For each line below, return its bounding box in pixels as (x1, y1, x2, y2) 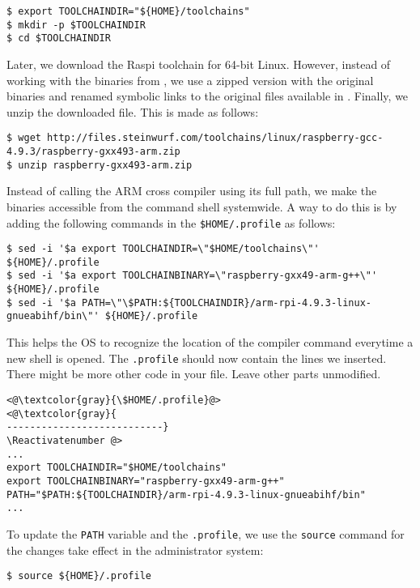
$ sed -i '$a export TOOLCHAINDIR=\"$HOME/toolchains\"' (6, 243, 320, 255)
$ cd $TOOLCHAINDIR (6, 32, 111, 45)
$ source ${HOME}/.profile (6, 570, 151, 582)
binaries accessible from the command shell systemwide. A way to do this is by (6, 198, 397, 215)
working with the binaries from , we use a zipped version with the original (6, 71, 374, 88)
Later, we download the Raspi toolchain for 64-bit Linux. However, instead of (6, 55, 391, 72)
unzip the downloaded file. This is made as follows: (6, 103, 259, 120)
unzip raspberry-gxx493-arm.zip (18, 159, 193, 171)
